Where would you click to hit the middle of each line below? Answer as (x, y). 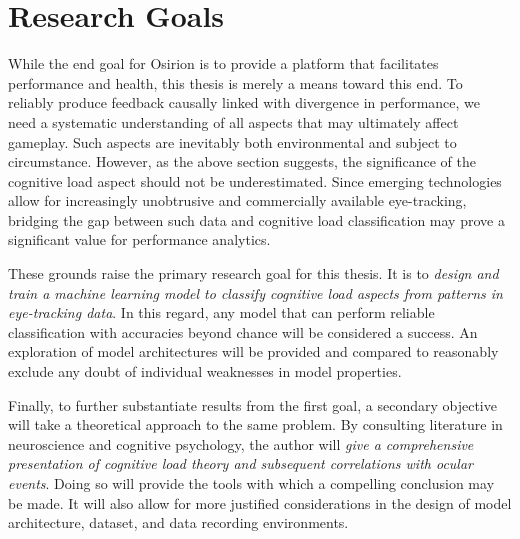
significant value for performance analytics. (139, 239)
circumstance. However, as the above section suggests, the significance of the (242, 161)
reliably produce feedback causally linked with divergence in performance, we (244, 102)
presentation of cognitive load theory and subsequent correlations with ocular (240, 463)
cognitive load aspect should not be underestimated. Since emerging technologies (255, 180)
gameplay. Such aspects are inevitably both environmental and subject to (232, 141)
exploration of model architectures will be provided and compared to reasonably (253, 351)
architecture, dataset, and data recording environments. (178, 522)
